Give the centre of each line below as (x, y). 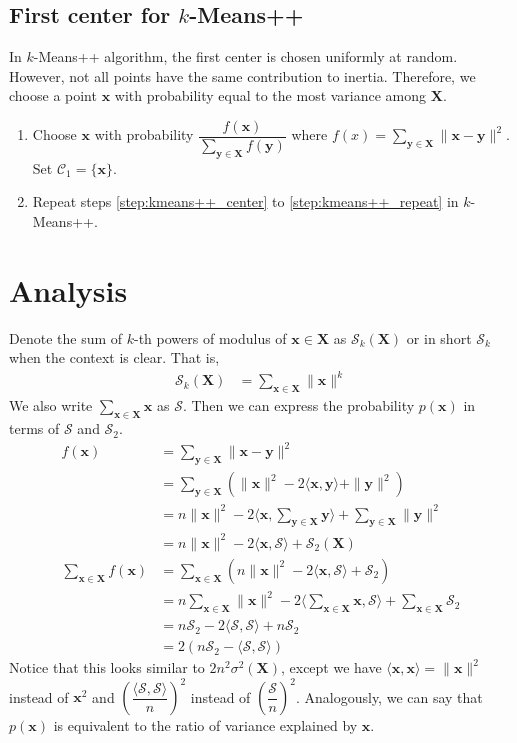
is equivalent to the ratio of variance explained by (205, 725)
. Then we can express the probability (298, 405)
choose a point (53, 95)
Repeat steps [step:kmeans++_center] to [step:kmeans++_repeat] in (245, 201)
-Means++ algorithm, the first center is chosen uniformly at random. (245, 56)
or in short (439, 337)
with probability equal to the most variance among (270, 95)
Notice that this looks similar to (107, 667)
